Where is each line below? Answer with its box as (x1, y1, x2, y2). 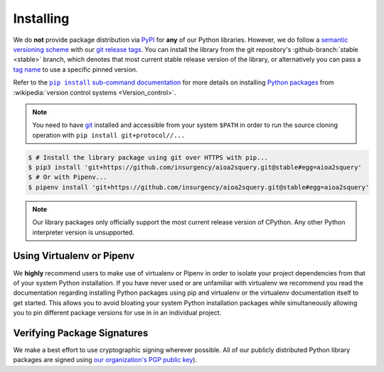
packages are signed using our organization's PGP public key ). (13, 356, 198, 364)
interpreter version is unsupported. (32, 228, 134, 236)
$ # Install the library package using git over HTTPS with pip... (28, 153, 269, 161)
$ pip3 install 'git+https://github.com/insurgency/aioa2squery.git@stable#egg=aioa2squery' (28, 163, 362, 172)
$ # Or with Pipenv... (28, 173, 107, 181)
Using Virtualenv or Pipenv (13, 250, 135, 262)
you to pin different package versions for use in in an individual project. (13, 309, 222, 317)
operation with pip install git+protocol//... (32, 131, 185, 139)
